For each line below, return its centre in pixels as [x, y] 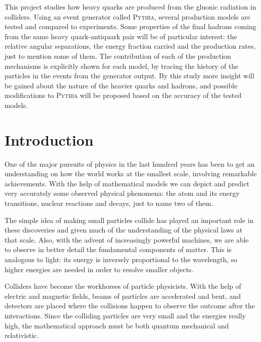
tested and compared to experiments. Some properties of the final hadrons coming [130, 26]
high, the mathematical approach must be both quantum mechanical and [117, 325]
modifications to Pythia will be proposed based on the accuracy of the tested [123, 95]
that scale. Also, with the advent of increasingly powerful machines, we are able [127, 239]
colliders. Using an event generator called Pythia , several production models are [127, 16]
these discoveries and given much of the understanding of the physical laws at [123, 230]
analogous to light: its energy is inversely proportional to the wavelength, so [121, 259]
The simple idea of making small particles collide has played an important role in [129, 220]
